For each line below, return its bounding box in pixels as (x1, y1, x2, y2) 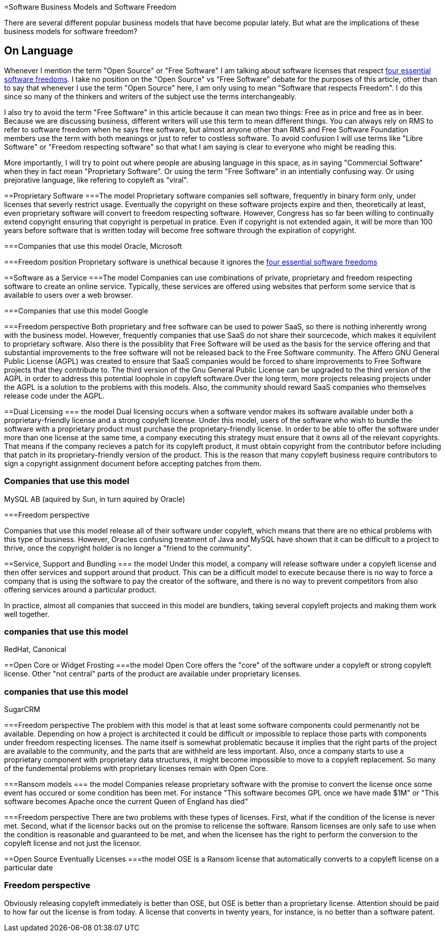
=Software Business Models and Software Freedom (4, 3, 176, 11)
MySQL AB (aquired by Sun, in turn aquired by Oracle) (4, 494, 185, 503)
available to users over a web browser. (4, 290, 133, 299)
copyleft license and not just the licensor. (4, 839, 141, 848)
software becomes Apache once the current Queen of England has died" (4, 797, 248, 806)
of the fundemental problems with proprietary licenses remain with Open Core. (4, 764, 268, 773)
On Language (4, 44, 73, 58)
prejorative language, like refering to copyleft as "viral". (4, 175, 189, 184)
